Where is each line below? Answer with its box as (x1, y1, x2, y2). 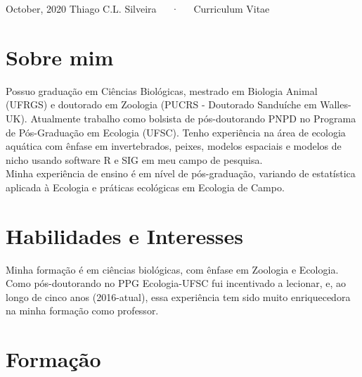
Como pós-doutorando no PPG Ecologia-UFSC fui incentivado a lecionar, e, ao (6, 276, 347, 290)
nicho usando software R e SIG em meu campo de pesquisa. (6, 152, 263, 167)
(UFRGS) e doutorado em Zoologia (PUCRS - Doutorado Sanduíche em (6, 97, 317, 112)
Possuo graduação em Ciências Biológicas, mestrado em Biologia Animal (6, 83, 318, 98)
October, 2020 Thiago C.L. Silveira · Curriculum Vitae (6, 1, 270, 15)
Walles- (320, 97, 351, 112)
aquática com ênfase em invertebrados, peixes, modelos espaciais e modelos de (6, 139, 342, 153)
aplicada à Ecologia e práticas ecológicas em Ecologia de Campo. (6, 179, 285, 194)
